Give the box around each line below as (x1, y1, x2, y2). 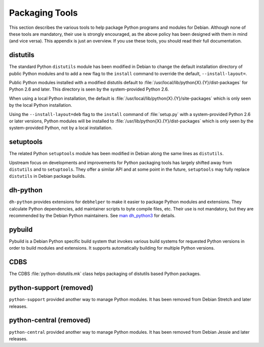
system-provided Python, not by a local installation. (9, 125, 112, 131)
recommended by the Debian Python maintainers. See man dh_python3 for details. (9, 213, 176, 219)
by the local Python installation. (9, 102, 72, 108)
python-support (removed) (9, 284, 94, 292)
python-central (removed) (9, 316, 90, 324)
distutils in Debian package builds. (9, 173, 86, 179)
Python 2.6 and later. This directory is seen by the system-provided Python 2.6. (9, 86, 169, 93)
